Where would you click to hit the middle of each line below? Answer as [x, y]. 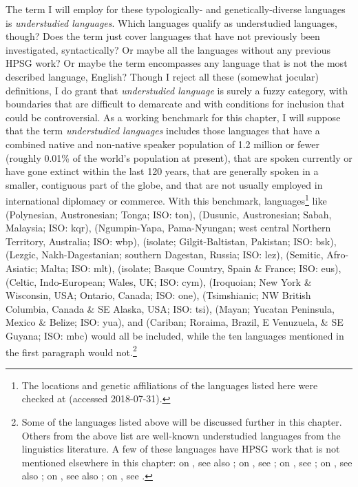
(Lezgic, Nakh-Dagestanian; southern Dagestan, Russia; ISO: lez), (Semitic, [165, 255]
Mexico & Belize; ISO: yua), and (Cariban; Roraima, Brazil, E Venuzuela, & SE [175, 322]
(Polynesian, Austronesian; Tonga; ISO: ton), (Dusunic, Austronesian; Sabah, [169, 214]
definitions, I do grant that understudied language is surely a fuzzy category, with [177, 90]
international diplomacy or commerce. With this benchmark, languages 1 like [166, 199]
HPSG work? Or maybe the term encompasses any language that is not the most [177, 63]
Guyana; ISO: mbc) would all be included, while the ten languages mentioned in [175, 335]
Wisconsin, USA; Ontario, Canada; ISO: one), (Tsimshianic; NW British [158, 295]
